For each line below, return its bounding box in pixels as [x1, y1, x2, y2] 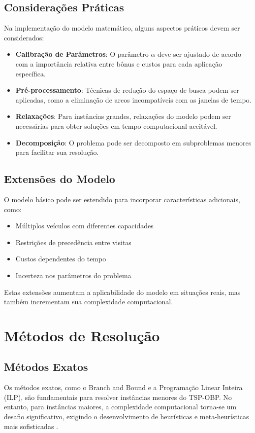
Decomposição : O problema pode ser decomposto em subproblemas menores [15, 137, 252, 147]
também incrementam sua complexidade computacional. [4, 296, 173, 307]
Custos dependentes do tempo [15, 253, 106, 264]
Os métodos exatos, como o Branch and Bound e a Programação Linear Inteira [4, 382, 243, 393]
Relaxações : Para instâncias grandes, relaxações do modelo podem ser [15, 111, 231, 121]
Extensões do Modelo [4, 171, 115, 186]
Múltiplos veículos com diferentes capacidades [15, 220, 154, 231]
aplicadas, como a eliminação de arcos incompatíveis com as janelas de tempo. [15, 94, 252, 105]
